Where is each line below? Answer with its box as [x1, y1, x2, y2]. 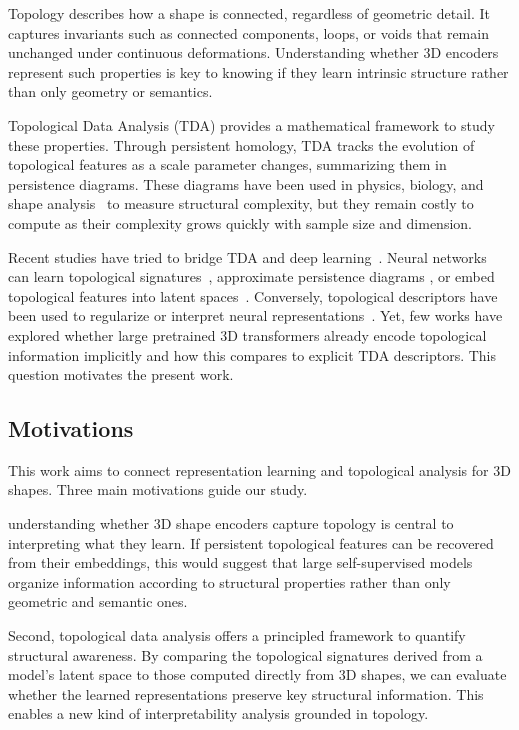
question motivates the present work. [8, 364, 234, 385]
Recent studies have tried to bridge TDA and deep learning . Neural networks [8, 246, 487, 267]
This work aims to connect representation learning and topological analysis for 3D [8, 459, 511, 480]
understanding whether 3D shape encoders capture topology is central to [8, 513, 454, 534]
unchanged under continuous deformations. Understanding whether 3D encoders [8, 42, 499, 63]
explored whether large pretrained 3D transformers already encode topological [8, 324, 487, 345]
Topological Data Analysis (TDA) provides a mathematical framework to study [8, 114, 495, 135]
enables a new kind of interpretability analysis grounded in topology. [8, 703, 429, 724]
